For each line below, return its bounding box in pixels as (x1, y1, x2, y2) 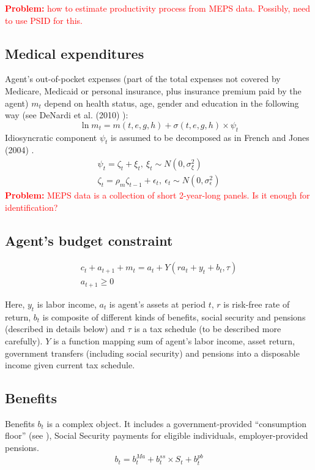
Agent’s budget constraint (5, 230, 173, 249)
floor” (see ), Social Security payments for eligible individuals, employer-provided (5, 429, 308, 442)
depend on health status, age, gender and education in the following (44, 96, 299, 109)
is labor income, (37, 297, 97, 310)
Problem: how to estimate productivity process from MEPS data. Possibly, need (5, 2, 311, 14)
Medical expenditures (5, 44, 144, 63)
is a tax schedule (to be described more (134, 322, 281, 335)
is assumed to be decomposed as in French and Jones (111, 131, 309, 143)
